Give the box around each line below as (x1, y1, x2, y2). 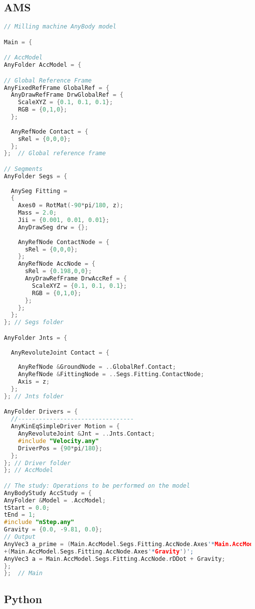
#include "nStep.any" (4, 519, 75, 526)
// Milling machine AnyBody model (4, 23, 117, 30)
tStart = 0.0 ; (4, 504, 50, 511)
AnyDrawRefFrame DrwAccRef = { (25, 275, 127, 282)
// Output (4, 533, 36, 541)
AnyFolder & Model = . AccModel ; (4, 497, 106, 504)
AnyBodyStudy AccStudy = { (4, 489, 92, 497)
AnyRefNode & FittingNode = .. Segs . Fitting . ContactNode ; (18, 371, 204, 378)
